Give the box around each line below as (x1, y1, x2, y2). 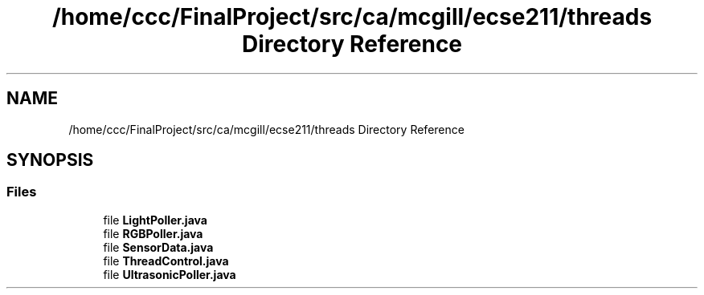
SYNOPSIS (6, 150, 94, 171)
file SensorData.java (103, 240, 214, 254)
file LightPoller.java (103, 212, 207, 227)
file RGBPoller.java (103, 226, 203, 240)
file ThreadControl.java (103, 253, 229, 268)
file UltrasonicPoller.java (103, 267, 236, 281)
